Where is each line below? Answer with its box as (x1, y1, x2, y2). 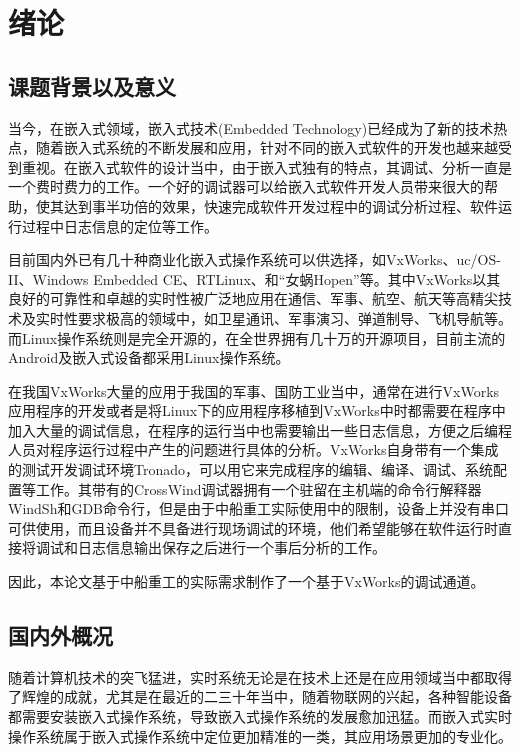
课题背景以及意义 (8, 70, 176, 101)
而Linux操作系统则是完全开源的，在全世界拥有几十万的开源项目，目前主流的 (8, 327, 506, 348)
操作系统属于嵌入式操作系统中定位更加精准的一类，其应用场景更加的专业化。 (8, 725, 512, 746)
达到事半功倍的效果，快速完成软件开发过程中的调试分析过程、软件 (63, 195, 498, 216)
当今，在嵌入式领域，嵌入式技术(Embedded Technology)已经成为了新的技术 (8, 117, 494, 138)
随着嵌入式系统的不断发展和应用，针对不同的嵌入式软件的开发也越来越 (35, 137, 498, 158)
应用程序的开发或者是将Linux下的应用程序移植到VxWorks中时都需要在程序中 (8, 400, 506, 421)
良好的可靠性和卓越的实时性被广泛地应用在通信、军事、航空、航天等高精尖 (8, 288, 498, 309)
